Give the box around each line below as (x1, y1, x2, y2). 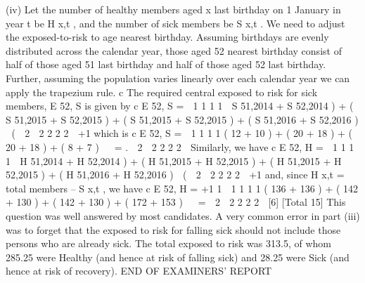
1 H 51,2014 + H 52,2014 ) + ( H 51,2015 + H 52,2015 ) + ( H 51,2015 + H (6, 153, 342, 168)
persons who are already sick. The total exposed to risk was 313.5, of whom (6, 236, 331, 251)
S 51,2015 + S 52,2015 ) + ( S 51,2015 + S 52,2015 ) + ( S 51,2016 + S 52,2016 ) (6, 112, 359, 126)
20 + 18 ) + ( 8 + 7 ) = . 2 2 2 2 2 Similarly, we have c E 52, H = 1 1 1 (6, 139, 354, 154)
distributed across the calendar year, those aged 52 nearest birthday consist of (6, 43, 342, 58)
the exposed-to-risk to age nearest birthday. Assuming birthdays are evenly (6, 29, 329, 44)
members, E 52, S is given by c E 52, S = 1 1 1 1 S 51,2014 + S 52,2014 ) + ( (6, 98, 354, 113)
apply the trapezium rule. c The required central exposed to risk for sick (6, 84, 318, 99)
